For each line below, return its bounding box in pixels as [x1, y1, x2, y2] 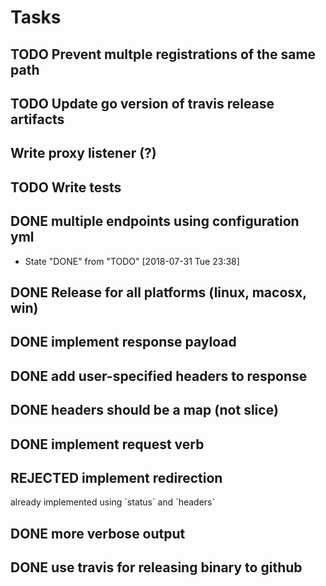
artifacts [10, 111, 65, 128]
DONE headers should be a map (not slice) [10, 402, 279, 419]
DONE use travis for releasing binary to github [10, 559, 303, 576]
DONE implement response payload [10, 334, 237, 351]
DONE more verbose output [10, 525, 186, 542]
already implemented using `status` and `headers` [10, 496, 215, 508]
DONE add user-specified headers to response [10, 367, 308, 385]
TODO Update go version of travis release [10, 95, 275, 112]
